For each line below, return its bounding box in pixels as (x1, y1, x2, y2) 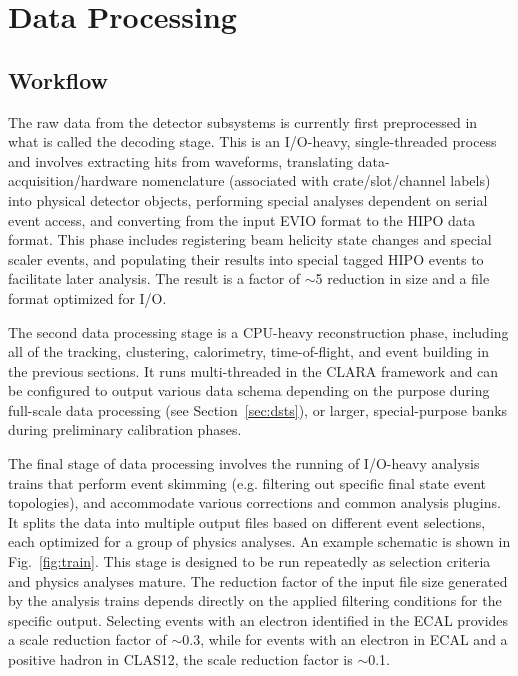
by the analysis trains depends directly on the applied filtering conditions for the (8, 590, 502, 611)
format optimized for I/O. (8, 287, 167, 308)
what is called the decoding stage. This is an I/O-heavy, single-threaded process (8, 131, 497, 152)
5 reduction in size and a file (315, 268, 490, 289)
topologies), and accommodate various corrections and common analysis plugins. (8, 492, 501, 513)
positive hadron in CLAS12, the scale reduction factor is (8, 649, 353, 670)
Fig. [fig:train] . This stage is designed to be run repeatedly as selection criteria (8, 551, 491, 572)
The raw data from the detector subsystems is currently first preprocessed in (8, 111, 478, 132)
